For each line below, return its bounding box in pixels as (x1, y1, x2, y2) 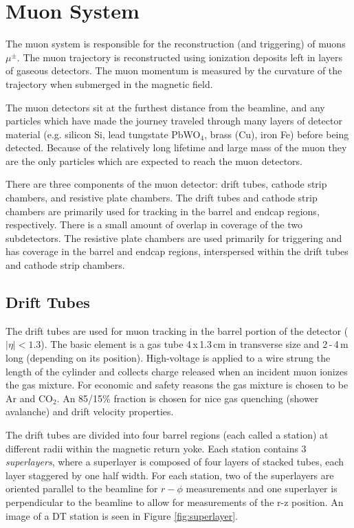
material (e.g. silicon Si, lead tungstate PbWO (5, 126, 201, 141)
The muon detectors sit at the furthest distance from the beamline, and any (5, 100, 325, 114)
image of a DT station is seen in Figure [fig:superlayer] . (5, 508, 238, 522)
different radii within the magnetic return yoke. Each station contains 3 (5, 441, 307, 455)
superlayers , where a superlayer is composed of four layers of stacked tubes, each (5, 454, 344, 469)
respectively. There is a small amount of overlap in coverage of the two (5, 217, 302, 232)
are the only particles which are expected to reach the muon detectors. (5, 153, 302, 168)
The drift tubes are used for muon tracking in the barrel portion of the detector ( (5, 323, 349, 338)
